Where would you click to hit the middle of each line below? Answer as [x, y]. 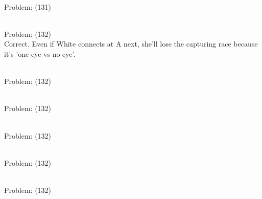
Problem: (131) [28, 6]
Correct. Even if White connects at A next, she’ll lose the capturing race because [131, 44]
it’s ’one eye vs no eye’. [40, 53]
